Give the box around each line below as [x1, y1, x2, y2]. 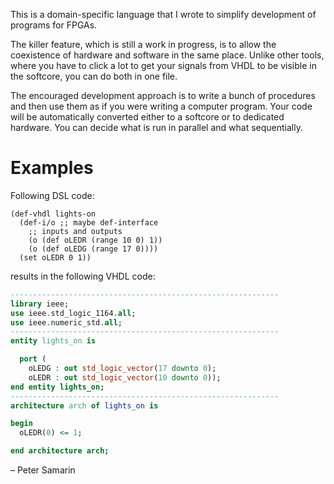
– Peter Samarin [10, 464, 76, 476]
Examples [10, 157, 94, 179]
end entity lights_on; [10, 382, 105, 392]
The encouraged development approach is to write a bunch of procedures [10, 90, 316, 101]
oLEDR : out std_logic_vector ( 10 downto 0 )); [28, 372, 222, 383]
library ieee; [10, 299, 70, 309]
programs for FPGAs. [10, 19, 98, 31]
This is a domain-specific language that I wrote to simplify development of [10, 9, 317, 20]
